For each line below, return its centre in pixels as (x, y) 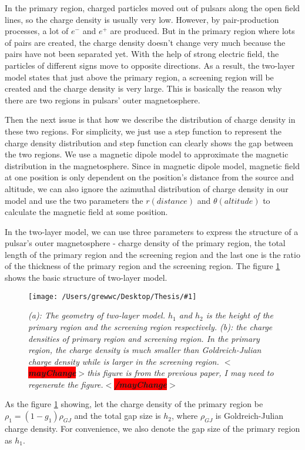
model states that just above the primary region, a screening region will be (139, 77)
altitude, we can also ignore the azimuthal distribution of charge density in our (147, 188)
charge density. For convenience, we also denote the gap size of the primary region (152, 429)
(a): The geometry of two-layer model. (97, 315)
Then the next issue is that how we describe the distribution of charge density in (150, 120)
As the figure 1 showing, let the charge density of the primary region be (134, 404)
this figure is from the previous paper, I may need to (180, 373)
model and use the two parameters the (74, 200)
